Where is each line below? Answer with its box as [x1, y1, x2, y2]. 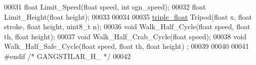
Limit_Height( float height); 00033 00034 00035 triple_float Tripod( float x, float [4, 11, 252, 22]
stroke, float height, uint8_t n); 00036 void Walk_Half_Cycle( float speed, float [4, 21, 250, 32]
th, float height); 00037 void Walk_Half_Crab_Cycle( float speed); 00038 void [4, 31, 246, 41]
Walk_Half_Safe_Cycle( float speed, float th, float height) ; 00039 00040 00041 [4, 41, 249, 51]
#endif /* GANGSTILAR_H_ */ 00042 [4, 50, 131, 61]
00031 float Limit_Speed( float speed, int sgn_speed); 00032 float [4, 2, 206, 12]
